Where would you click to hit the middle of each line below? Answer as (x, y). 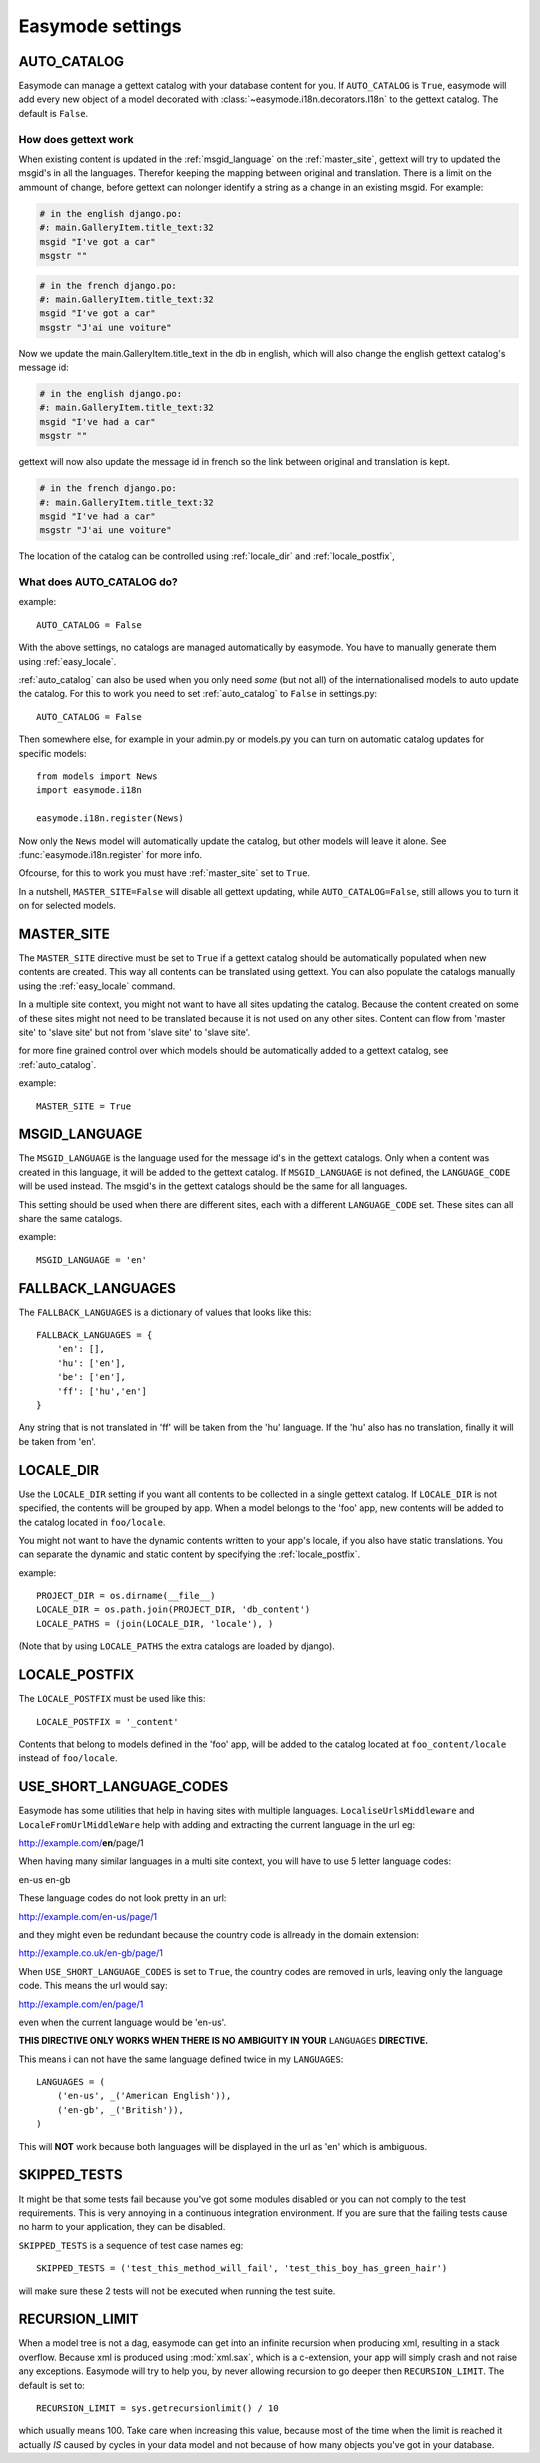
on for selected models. (67, 906)
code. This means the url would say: (93, 1986)
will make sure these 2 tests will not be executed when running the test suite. (177, 2291)
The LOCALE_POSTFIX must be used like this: (112, 1699)
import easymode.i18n (89, 790)
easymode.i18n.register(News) (110, 818)
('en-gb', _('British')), (120, 2109)
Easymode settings (100, 26)
